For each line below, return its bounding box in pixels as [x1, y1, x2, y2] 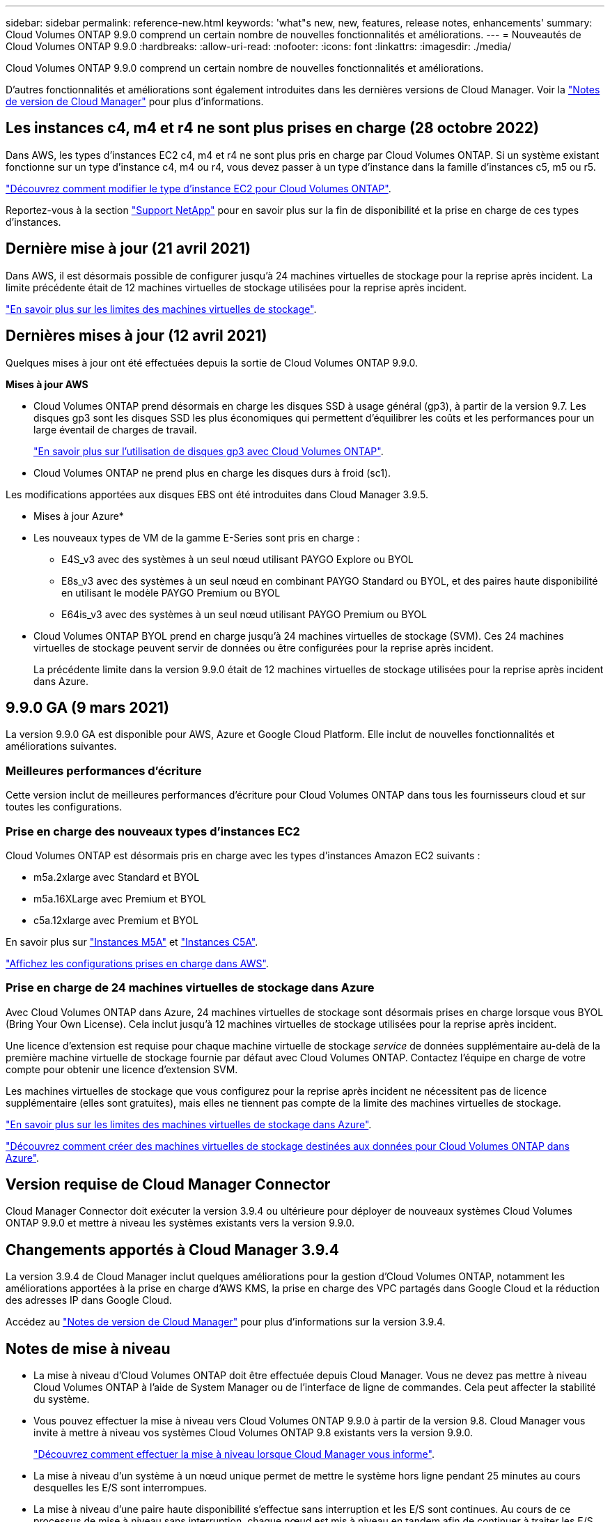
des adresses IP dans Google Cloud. [6, 1294, 172, 1307]
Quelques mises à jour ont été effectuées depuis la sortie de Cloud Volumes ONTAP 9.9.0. [6, 356, 419, 369]
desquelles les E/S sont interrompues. [33, 1482, 208, 1494]
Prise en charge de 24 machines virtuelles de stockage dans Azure [6, 981, 375, 995]
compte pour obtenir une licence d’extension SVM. [6, 1063, 238, 1075]
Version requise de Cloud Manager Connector [6, 1176, 331, 1194]
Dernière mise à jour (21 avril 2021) [6, 240, 251, 258]
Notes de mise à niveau [6, 1339, 171, 1358]
